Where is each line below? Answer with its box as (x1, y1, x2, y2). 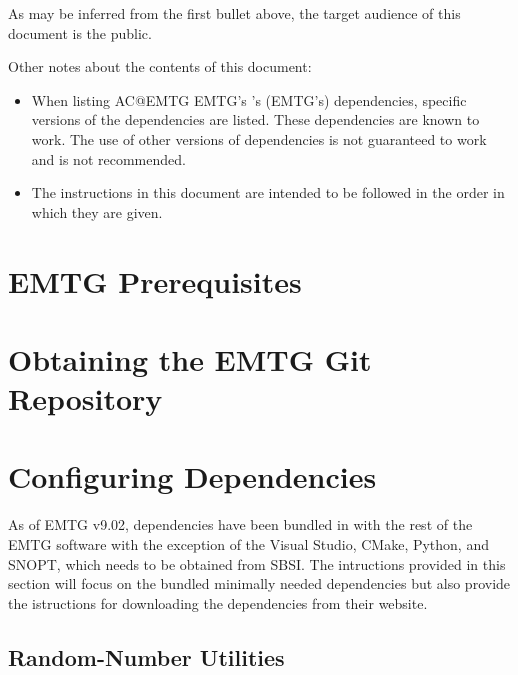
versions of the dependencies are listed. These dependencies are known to (31, 109, 480, 130)
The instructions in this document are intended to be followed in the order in (31, 182, 505, 203)
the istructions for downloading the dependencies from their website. (8, 592, 428, 613)
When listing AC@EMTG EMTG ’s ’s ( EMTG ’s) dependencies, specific (31, 89, 467, 110)
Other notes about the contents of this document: (8, 56, 312, 77)
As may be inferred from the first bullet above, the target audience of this (8, 3, 461, 23)
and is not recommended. (31, 148, 186, 169)
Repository (8, 378, 163, 419)
